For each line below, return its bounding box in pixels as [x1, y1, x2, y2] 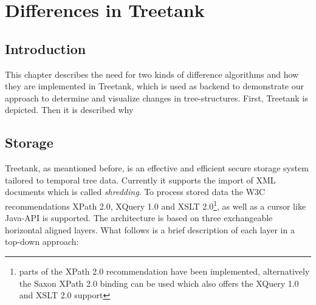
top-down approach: [5, 235, 79, 248]
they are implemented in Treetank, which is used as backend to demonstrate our [5, 80, 304, 92]
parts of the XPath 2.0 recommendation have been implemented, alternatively [19, 264, 310, 277]
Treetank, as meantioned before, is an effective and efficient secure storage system [5, 162, 309, 174]
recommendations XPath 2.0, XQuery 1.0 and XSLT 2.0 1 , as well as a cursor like [5, 197, 306, 212]
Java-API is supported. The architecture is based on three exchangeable [5, 211, 273, 224]
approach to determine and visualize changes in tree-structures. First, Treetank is [5, 91, 308, 104]
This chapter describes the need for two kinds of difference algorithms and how [5, 67, 299, 80]
